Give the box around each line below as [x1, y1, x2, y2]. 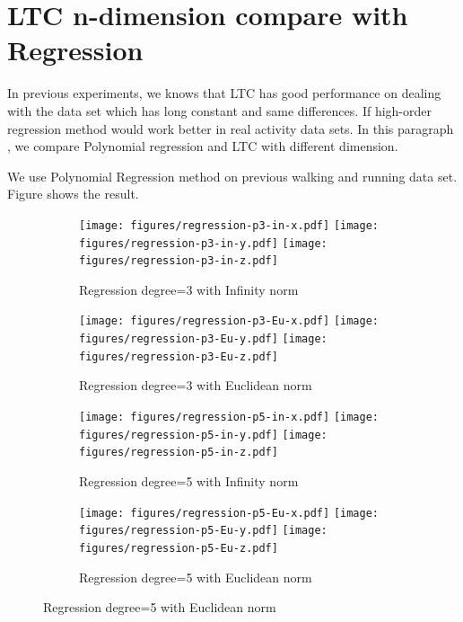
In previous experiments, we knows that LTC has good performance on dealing [7, 84, 441, 102]
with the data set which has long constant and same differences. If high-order [7, 101, 432, 120]
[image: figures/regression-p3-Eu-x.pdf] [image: [79, 315, 379, 328]
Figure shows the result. [7, 184, 139, 203]
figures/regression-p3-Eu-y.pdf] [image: [79, 333, 328, 346]
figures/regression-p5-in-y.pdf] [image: [79, 428, 328, 441]
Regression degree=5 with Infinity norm [79, 471, 299, 490]
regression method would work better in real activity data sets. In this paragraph [7, 119, 454, 138]
